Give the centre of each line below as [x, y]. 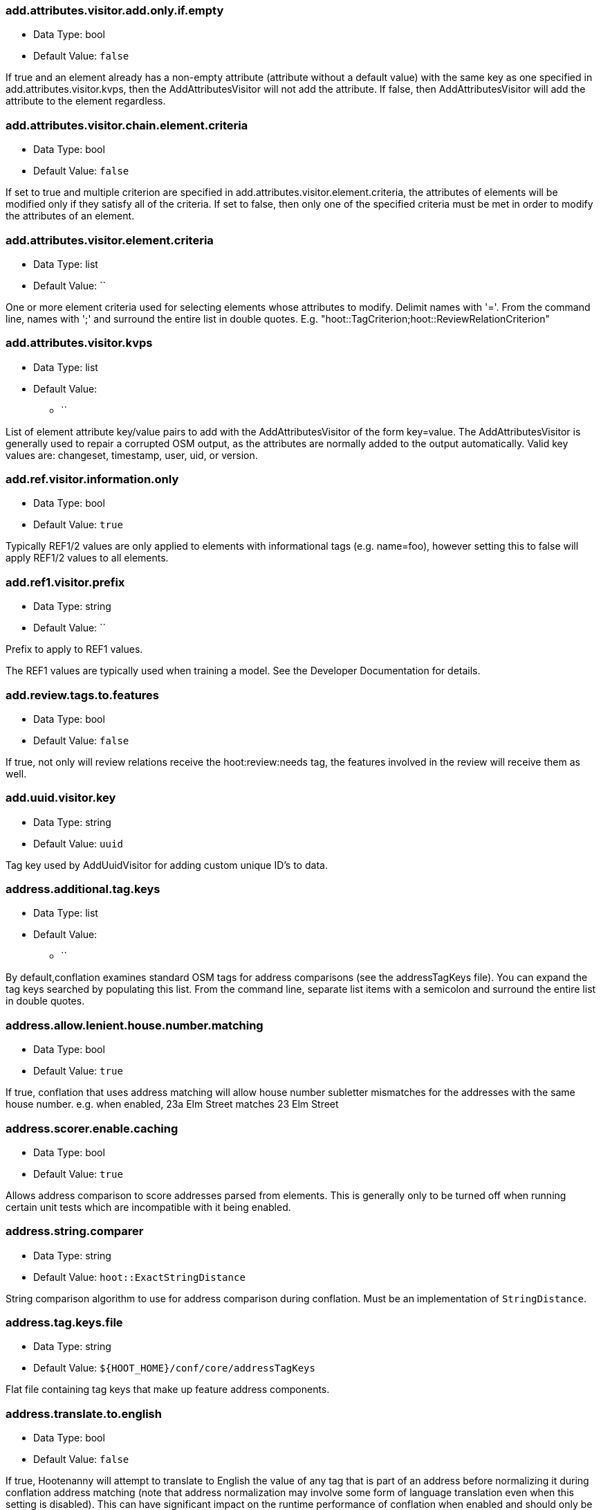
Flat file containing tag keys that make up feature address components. [168, 1390]
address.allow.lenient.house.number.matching [135, 1025]
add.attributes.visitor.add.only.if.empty [115, 10]
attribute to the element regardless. [86, 101]
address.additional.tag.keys [83, 889]
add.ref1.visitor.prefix [65, 582]
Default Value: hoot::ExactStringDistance [139, 1277]
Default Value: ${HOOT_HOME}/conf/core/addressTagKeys [174, 1368]
